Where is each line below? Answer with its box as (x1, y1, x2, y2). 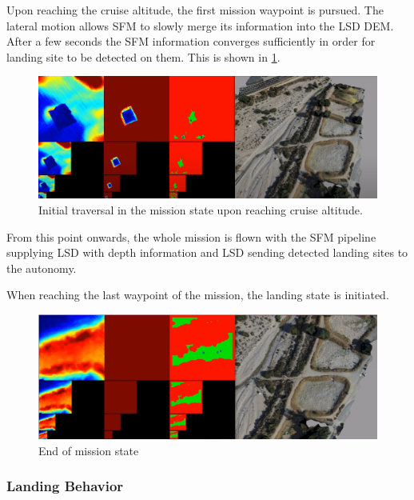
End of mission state (38, 442, 139, 458)
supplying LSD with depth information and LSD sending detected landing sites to (6, 244, 408, 261)
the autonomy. (6, 259, 77, 276)
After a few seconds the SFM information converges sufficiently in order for (6, 33, 376, 50)
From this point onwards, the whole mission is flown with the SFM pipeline (6, 228, 376, 245)
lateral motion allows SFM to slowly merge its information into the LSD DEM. (6, 17, 394, 34)
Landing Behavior (6, 476, 124, 496)
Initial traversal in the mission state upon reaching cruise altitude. (38, 201, 363, 218)
